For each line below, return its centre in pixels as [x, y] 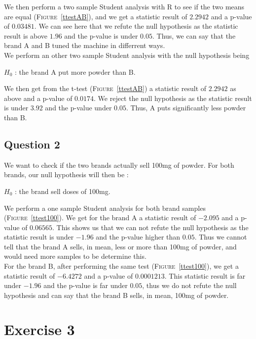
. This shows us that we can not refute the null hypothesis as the [150, 227]
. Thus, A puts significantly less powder [186, 108]
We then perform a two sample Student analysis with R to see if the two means [124, 6]
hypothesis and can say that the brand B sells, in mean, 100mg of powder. [116, 295]
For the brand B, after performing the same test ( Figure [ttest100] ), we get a [121, 266]
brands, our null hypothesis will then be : [66, 174]
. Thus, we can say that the [194, 35]
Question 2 [32, 144]
